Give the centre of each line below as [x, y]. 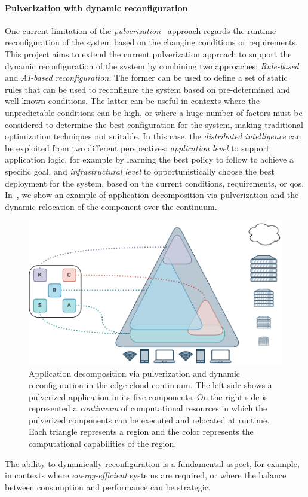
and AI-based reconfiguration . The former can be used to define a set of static [146, 77]
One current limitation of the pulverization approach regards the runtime [141, 30]
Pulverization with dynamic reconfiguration [96, 7]
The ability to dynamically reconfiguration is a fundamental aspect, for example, [152, 463]
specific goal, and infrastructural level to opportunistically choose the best [140, 171]
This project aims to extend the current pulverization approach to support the [148, 54]
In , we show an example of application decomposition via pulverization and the [152, 195]
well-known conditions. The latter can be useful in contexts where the [132, 101]
